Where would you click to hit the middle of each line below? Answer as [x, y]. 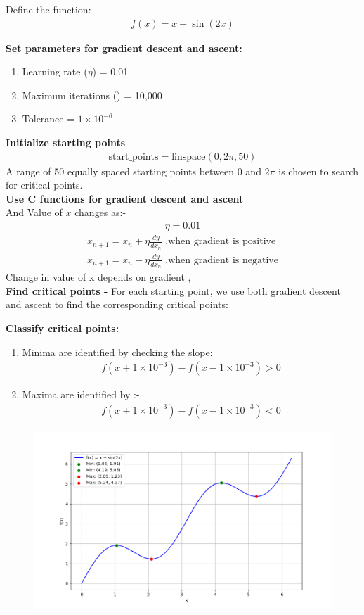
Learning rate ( [55, 71]
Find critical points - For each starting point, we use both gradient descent [173, 290]
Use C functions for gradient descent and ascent [125, 198]
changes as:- [100, 212]
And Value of [34, 212]
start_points [134, 157]
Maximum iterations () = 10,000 [92, 95]
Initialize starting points [66, 142]
